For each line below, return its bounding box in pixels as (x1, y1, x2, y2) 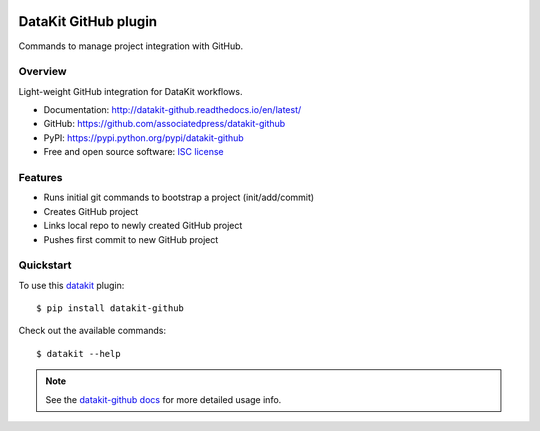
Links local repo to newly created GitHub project (43, 220, 243, 232)
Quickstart (18, 258, 72, 272)
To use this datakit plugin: (18, 279, 125, 291)
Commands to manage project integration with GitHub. (18, 40, 244, 52)
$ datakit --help (36, 348, 121, 359)
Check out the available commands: (18, 325, 167, 337)
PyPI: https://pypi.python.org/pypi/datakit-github (43, 131, 244, 144)
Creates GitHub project (43, 205, 139, 217)
